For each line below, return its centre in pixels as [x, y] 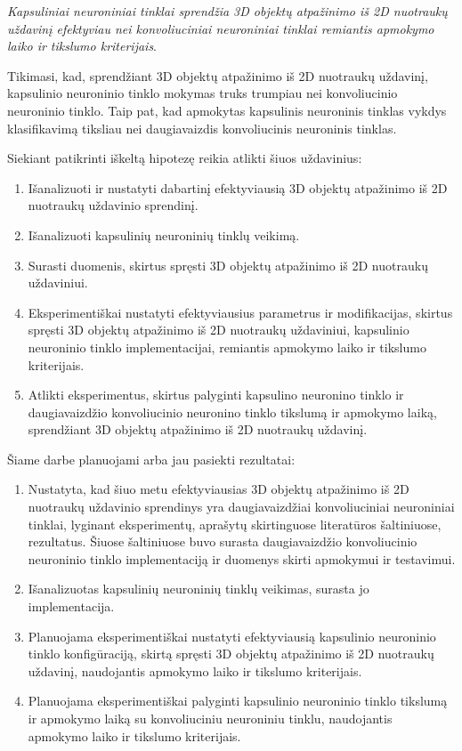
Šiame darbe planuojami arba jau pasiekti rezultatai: [151, 459]
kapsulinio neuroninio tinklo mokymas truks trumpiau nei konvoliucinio [203, 93]
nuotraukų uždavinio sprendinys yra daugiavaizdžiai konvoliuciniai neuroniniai [241, 507]
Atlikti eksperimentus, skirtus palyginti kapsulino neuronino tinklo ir [216, 395]
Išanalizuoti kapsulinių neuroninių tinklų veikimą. [164, 234]
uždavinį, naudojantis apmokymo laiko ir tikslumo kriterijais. [195, 670]
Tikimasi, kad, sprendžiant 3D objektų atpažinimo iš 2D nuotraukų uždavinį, [218, 75]
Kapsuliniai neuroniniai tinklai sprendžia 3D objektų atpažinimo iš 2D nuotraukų [227, 11]
